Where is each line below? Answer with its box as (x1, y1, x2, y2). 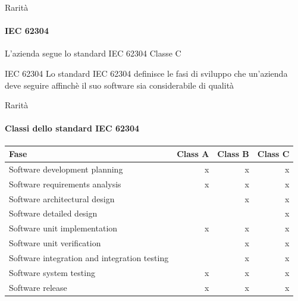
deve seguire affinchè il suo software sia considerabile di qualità (5, 79, 234, 91)
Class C (257, 148, 290, 160)
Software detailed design (9, 207, 98, 220)
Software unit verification (9, 237, 101, 249)
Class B (217, 148, 249, 160)
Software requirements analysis (9, 177, 121, 190)
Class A (177, 148, 209, 160)
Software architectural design (9, 192, 115, 205)
